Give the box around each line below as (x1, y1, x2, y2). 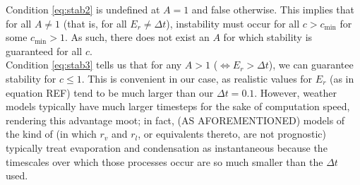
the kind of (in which (6, 126, 97, 141)
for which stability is (223, 30, 313, 44)
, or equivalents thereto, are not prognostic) (138, 126, 326, 141)
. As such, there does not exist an (64, 30, 210, 44)
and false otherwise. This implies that (191, 2, 355, 16)
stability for (6, 71, 56, 85)
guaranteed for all (6, 43, 83, 58)
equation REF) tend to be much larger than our (6, 85, 214, 100)
